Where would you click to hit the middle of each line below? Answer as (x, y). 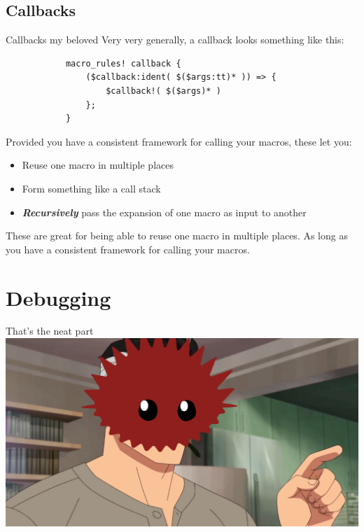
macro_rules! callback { (123, 63)
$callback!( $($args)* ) (163, 91)
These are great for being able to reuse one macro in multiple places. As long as (177, 236)
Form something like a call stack (91, 188)
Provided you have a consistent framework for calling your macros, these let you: (179, 141)
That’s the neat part (50, 331)
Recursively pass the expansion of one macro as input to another (164, 212)
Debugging (58, 297)
